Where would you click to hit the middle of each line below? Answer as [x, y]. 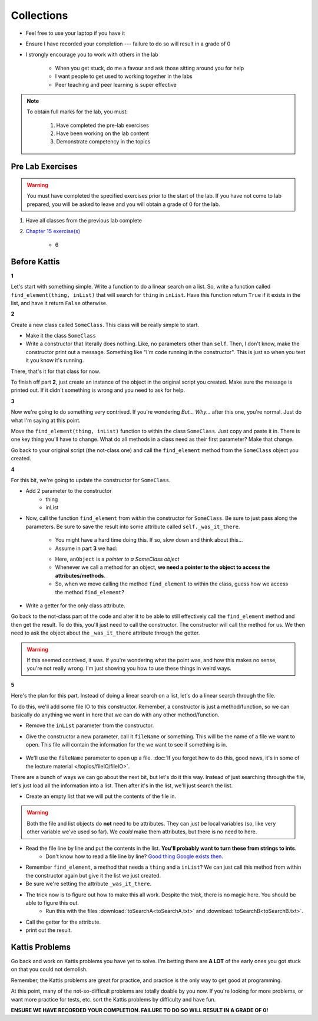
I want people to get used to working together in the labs [124, 76]
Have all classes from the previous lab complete [84, 221]
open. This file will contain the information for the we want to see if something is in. [127, 745]
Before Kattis [35, 262]
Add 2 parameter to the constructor [69, 491]
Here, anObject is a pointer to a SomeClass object [117, 559]
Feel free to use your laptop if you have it [75, 33]
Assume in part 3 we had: [86, 548]
